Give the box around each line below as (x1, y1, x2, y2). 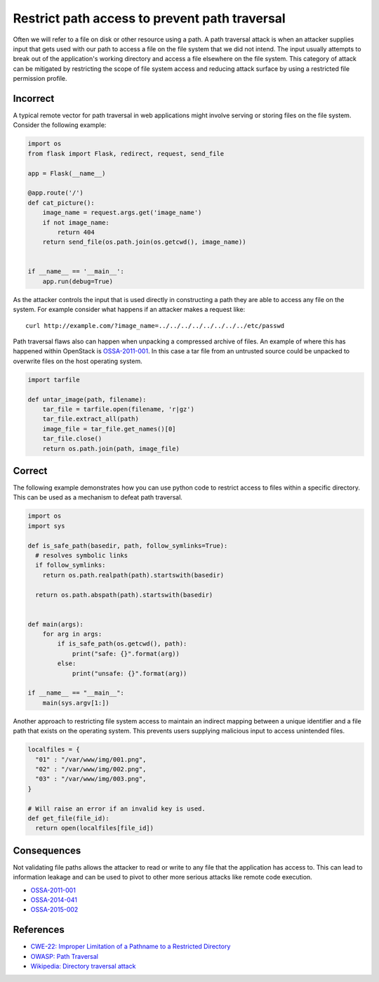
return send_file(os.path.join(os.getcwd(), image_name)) (42, 238, 246, 246)
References (13, 924, 65, 936)
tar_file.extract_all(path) (42, 415, 140, 423)
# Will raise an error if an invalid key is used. (27, 804, 206, 813)
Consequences (13, 844, 81, 856)
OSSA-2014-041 (30, 896, 77, 904)
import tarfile (27, 376, 80, 384)
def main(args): (27, 620, 84, 628)
